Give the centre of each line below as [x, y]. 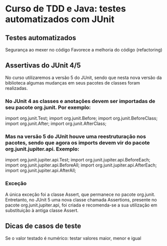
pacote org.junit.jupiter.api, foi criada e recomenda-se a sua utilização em [81, 205]
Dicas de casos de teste [43, 226]
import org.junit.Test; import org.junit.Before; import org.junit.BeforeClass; [81, 118]
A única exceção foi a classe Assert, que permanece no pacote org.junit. [80, 194]
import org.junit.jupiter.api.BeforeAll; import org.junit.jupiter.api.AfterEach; [81, 165]
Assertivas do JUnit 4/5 [43, 65]
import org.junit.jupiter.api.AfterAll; [41, 170]
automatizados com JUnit [60, 19]
